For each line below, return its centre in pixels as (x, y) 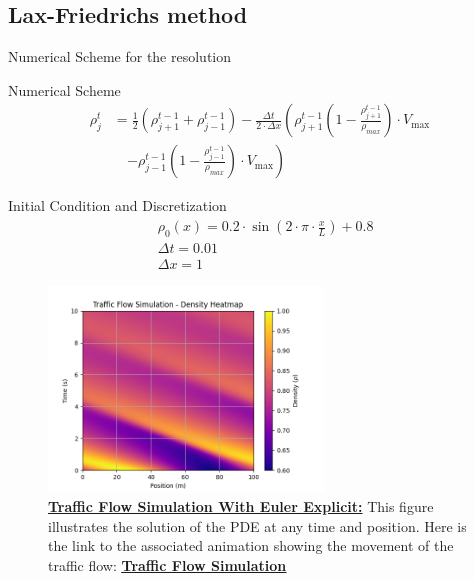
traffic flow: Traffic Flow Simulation (167, 565)
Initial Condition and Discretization (117, 205)
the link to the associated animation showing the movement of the (251, 545)
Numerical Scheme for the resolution (120, 56)
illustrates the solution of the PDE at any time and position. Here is (257, 525)
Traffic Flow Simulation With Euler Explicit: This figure (241, 506)
